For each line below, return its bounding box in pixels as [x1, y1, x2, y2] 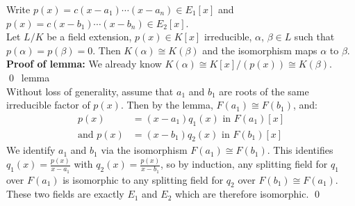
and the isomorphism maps [202, 42, 317, 57]
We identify [6, 143, 56, 157]
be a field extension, [47, 29, 132, 44]
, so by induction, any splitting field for [160, 157, 328, 171]
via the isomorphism [101, 143, 188, 157]
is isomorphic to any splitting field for [63, 172, 224, 187]
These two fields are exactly [6, 187, 124, 201]
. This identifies [267, 143, 333, 157]
